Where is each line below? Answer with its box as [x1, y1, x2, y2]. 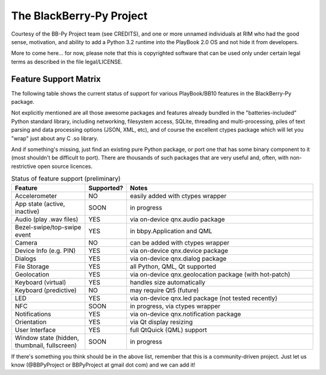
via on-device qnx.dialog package [130, 254, 227, 263]
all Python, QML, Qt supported [130, 262, 217, 271]
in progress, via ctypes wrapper [130, 302, 220, 310]
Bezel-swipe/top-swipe [14, 223, 81, 231]
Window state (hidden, [14, 333, 80, 342]
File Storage [14, 262, 50, 271]
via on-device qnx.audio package [130, 215, 225, 223]
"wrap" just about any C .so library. [11, 135, 99, 142]
